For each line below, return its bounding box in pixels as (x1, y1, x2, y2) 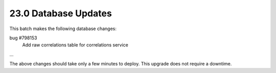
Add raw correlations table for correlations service (22, 42, 129, 48)
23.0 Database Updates (9, 8, 112, 19)
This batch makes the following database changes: (9, 26, 117, 32)
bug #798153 (9, 35, 38, 41)
